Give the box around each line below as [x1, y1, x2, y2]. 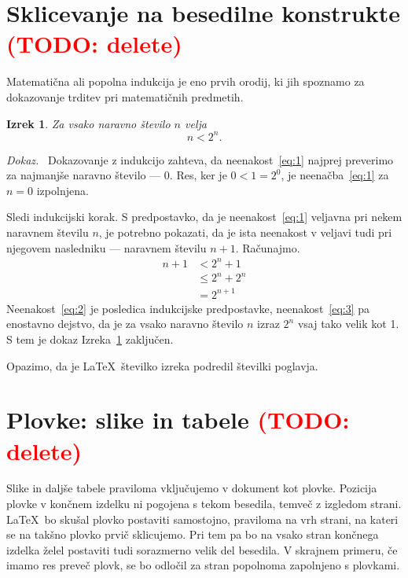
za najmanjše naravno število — [6, 167, 161, 183]
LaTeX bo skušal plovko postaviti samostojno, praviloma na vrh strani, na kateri [6, 510, 399, 527]
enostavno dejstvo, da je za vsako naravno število [6, 315, 244, 332]
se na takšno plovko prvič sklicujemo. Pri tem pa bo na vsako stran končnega [6, 526, 379, 543]
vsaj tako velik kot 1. [297, 315, 399, 332]
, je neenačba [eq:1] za [281, 167, 389, 183]
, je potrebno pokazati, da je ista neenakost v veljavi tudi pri [98, 223, 392, 240]
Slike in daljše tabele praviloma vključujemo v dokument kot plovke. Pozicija [6, 480, 377, 496]
